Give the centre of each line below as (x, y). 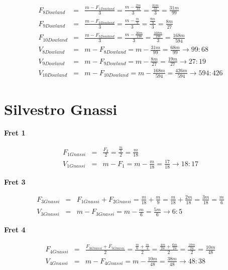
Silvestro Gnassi (61, 109)
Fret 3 (15, 181)
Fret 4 (15, 230)
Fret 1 (15, 133)
